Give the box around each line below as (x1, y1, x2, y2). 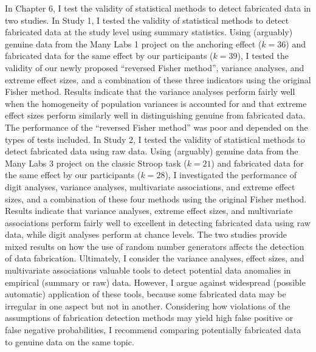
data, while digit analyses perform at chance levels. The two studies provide (5, 228, 287, 241)
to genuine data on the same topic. (5, 335, 134, 348)
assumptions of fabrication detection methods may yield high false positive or (5, 311, 294, 324)
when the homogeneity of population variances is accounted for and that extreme (5, 97, 307, 109)
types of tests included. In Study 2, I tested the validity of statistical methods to (5, 133, 305, 145)
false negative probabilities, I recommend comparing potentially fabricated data (5, 323, 301, 336)
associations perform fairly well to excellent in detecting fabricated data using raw (5, 216, 311, 229)
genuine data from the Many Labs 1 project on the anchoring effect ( (5, 37, 262, 50)
